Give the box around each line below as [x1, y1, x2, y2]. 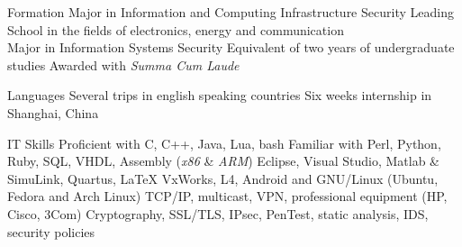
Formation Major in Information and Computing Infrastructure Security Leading [7, 3, 454, 21]
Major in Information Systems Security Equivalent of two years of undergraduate [7, 38, 455, 57]
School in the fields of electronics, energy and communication [7, 20, 344, 39]
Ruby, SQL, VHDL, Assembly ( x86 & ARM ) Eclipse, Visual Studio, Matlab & [7, 151, 439, 170]
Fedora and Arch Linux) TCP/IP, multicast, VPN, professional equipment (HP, [7, 187, 448, 206]
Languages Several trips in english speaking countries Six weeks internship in [7, 86, 432, 105]
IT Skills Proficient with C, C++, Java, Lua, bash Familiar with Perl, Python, [7, 133, 441, 152]
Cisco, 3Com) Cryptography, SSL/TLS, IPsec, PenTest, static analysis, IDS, [7, 204, 429, 223]
